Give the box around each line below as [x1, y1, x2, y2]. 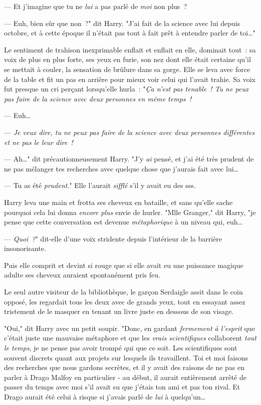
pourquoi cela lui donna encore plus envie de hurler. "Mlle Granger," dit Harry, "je [4, 206, 256, 217]
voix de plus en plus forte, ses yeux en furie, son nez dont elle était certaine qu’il [4, 54, 251, 64]
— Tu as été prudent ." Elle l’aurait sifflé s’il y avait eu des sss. [4, 180, 196, 190]
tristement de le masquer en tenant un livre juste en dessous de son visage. [4, 306, 234, 316]
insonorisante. [4, 243, 46, 253]
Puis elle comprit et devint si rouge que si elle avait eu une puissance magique [4, 259, 243, 270]
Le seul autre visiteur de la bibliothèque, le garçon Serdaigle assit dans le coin [4, 286, 243, 297]
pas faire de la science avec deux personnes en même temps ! [4, 93, 191, 103]
